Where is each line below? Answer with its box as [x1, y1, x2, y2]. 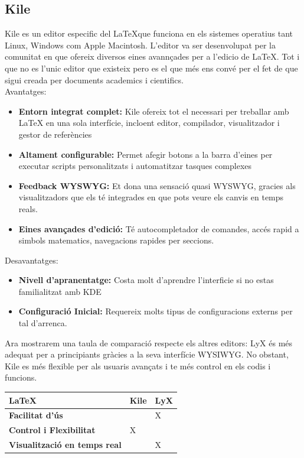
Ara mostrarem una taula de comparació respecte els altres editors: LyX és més [5, 336, 293, 349]
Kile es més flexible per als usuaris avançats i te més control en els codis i [5, 359, 271, 372]
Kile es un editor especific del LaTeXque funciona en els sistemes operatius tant [5, 27, 293, 40]
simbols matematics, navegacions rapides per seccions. [18, 234, 214, 246]
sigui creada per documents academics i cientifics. [5, 73, 184, 86]
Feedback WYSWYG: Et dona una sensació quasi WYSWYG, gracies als [18, 179, 296, 191]
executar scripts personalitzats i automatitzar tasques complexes [18, 160, 252, 172]
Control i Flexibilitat [9, 424, 96, 436]
